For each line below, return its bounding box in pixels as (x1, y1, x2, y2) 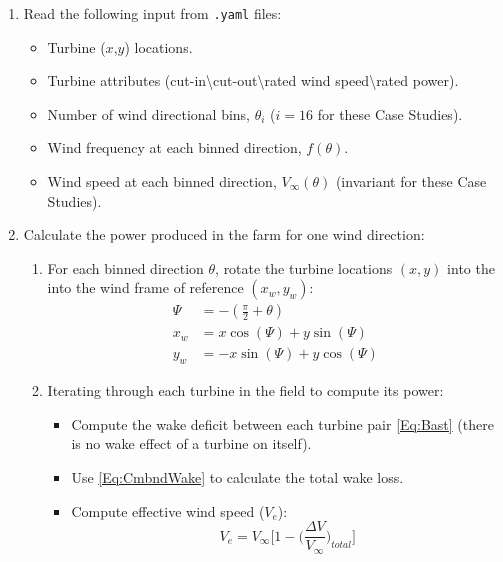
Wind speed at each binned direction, (47, 171, 277, 192)
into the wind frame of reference (47, 277, 244, 298)
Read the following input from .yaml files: (23, 3, 282, 23)
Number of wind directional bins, (47, 103, 251, 124)
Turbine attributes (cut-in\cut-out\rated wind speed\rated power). (47, 70, 459, 91)
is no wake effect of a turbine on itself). (71, 433, 312, 454)
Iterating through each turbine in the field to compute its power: (47, 380, 444, 401)
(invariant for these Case (335, 171, 487, 192)
